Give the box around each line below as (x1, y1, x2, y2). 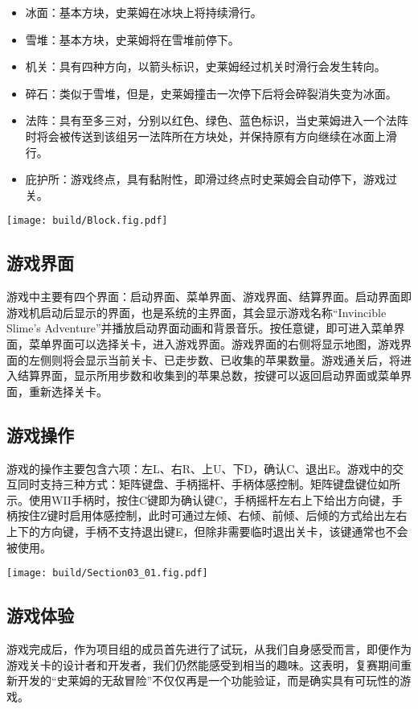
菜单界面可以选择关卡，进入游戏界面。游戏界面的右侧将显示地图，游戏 (28, 335, 400, 352)
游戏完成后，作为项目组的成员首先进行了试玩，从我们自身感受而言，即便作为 (6, 640, 412, 657)
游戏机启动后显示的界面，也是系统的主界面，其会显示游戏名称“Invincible (6, 303, 387, 320)
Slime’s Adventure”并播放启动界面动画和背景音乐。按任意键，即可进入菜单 (6, 319, 394, 336)
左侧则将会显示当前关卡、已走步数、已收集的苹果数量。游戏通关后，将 (28, 351, 400, 368)
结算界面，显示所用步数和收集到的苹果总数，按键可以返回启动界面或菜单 (17, 367, 400, 384)
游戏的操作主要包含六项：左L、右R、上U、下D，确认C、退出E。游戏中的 (6, 460, 392, 476)
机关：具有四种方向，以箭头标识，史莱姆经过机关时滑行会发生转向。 (25, 58, 386, 75)
